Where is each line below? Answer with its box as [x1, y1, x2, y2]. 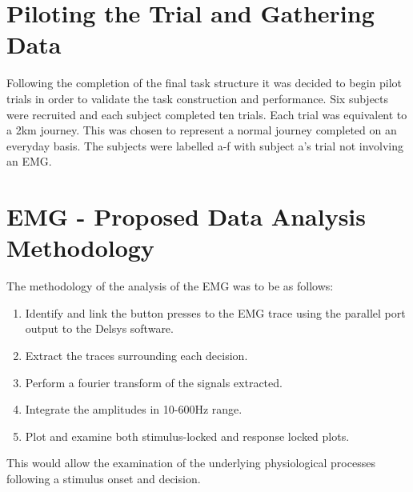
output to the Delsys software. [25, 320, 174, 337]
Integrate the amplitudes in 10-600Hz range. [25, 401, 243, 418]
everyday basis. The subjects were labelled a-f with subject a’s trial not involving [6, 137, 404, 154]
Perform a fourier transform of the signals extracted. [25, 374, 283, 390]
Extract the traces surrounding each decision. [25, 346, 248, 363]
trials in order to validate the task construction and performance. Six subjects [6, 90, 389, 106]
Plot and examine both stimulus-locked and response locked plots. [25, 427, 350, 444]
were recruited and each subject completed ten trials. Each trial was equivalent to [6, 106, 407, 122]
